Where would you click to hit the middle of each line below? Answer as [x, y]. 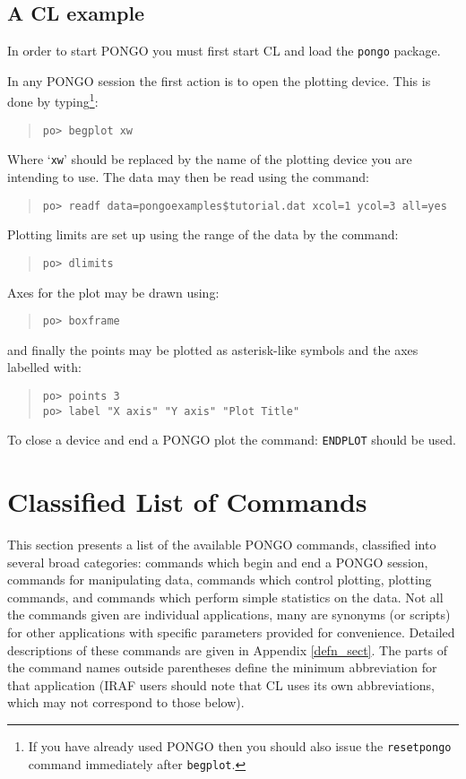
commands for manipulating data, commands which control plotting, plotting [220, 580]
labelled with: [44, 367]
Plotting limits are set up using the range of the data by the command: [203, 234]
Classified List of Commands [187, 502]
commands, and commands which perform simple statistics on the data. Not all [225, 597]
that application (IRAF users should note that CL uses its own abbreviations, [221, 684]
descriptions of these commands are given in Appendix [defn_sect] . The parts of [227, 649]
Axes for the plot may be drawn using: [113, 292]
